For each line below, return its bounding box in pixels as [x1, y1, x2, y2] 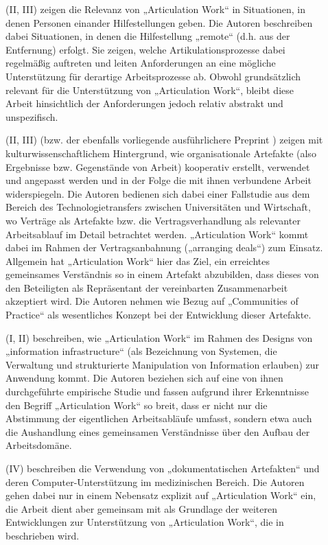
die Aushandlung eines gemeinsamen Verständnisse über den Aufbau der [5, 424, 310, 439]
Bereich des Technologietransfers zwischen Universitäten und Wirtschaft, [5, 200, 311, 214]
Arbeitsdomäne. [5, 438, 72, 452]
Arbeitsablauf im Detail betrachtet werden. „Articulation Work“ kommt [5, 227, 309, 241]
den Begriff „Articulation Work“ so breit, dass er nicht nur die [5, 397, 268, 412]
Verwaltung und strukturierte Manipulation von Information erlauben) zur [5, 357, 320, 371]
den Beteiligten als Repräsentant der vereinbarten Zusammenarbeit [5, 280, 288, 294]
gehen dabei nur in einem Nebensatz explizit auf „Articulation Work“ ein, [5, 488, 316, 502]
